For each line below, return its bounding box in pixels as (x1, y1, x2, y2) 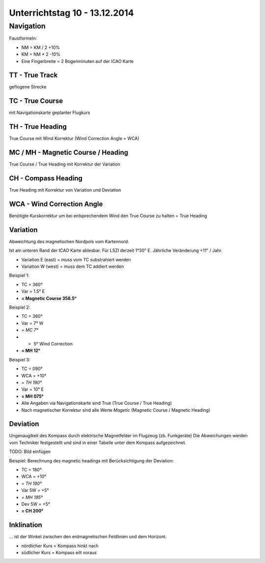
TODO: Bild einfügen (9, 449, 51, 454)
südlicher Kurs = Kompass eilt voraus (21, 550, 97, 555)
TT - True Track (9, 71, 58, 80)
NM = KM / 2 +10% (21, 44, 60, 50)
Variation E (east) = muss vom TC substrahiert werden (21, 256, 131, 262)
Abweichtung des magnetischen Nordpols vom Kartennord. (9, 238, 130, 244)
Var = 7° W (21, 320, 44, 326)
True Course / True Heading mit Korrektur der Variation (9, 161, 120, 167)
